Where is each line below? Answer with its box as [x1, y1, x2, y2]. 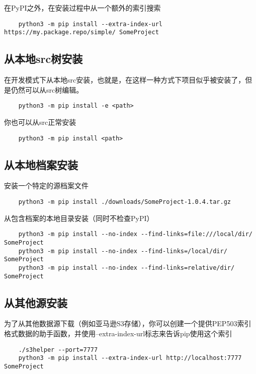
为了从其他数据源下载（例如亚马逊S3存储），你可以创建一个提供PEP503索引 [4, 318, 251, 329]
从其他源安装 [4, 294, 67, 310]
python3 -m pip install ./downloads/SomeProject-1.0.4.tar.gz [18, 198, 231, 205]
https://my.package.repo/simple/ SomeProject [4, 29, 159, 36]
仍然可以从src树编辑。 [11, 84, 83, 95]
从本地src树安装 [4, 51, 83, 66]
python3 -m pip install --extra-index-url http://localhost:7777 [18, 354, 242, 362]
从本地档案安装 [4, 157, 78, 172]
